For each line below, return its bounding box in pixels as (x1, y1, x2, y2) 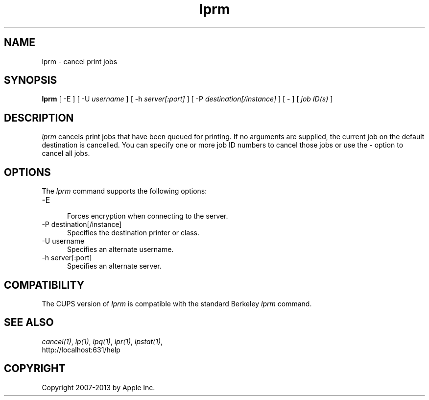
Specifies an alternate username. (67, 245, 174, 254)
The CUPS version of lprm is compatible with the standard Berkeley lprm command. (42, 299, 312, 308)
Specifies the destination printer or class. (67, 228, 200, 237)
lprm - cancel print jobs (42, 57, 118, 66)
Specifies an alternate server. (67, 262, 162, 271)
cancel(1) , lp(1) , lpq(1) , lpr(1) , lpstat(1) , (42, 337, 163, 346)
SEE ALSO (4, 316, 54, 329)
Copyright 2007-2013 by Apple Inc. (42, 383, 155, 392)
